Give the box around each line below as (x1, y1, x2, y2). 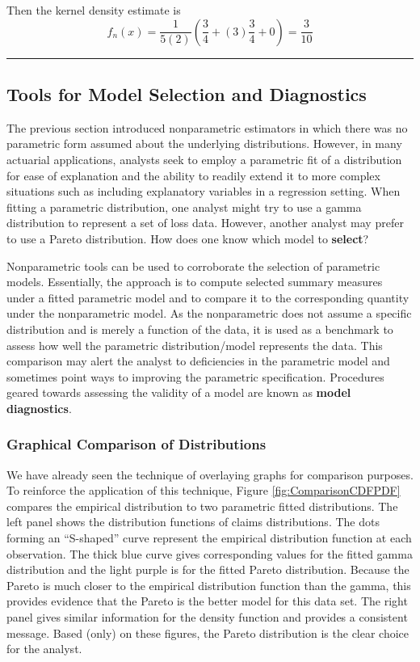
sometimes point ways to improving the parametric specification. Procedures (6, 368, 384, 385)
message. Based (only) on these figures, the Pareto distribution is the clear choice (6, 624, 409, 641)
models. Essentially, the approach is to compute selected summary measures (6, 273, 383, 290)
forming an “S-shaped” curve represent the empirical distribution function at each (6, 529, 412, 546)
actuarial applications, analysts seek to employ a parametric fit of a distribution (6, 150, 402, 167)
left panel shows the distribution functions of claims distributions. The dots (6, 513, 380, 530)
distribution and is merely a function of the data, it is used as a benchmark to (6, 320, 393, 337)
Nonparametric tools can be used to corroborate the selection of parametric (6, 257, 380, 274)
